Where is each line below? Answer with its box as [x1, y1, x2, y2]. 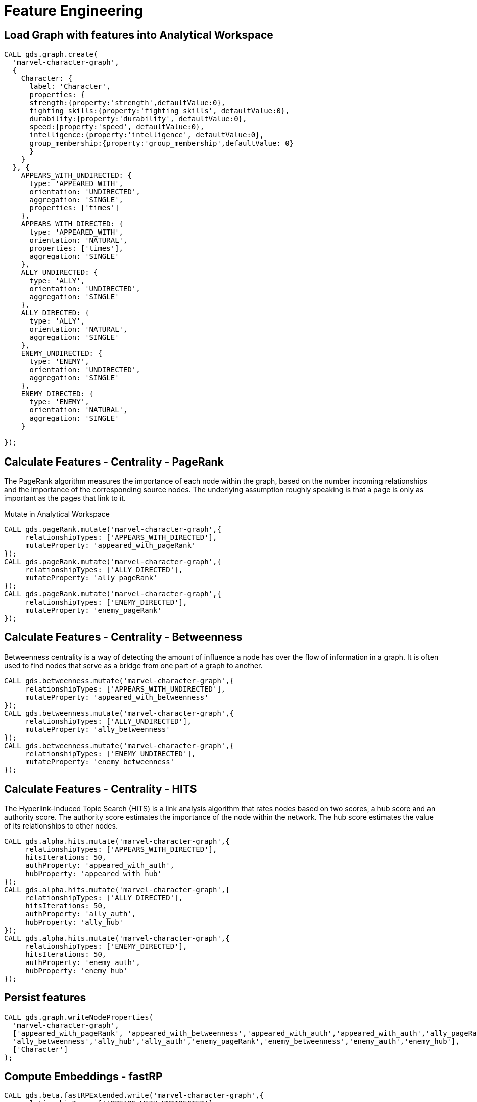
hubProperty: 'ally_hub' [25, 917, 124, 926]
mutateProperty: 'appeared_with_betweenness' [25, 693, 209, 701]
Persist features [4, 991, 86, 1004]
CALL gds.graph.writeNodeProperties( [4, 1013, 154, 1021]
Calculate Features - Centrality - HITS [4, 783, 197, 796]
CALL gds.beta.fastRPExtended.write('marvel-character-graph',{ [4, 1091, 264, 1100]
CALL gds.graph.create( [4, 50, 98, 59]
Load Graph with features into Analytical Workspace [4, 28, 273, 41]
